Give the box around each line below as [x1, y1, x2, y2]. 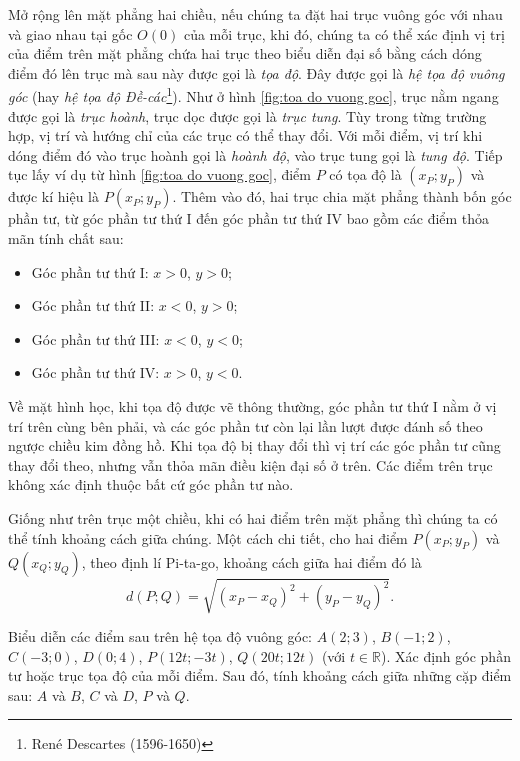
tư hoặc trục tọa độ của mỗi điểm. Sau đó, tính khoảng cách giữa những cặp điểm [8, 665, 512, 686]
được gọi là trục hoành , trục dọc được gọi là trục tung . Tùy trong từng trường [8, 105, 487, 126]
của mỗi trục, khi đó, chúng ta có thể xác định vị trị [183, 23, 505, 44]
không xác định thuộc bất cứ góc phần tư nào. [8, 474, 294, 495]
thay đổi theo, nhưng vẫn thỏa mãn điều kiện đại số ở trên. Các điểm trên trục [8, 454, 493, 475]
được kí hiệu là [8, 186, 100, 207]
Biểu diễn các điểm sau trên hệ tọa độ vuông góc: [8, 626, 313, 647]
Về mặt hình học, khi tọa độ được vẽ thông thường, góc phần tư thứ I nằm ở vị [8, 395, 497, 416]
